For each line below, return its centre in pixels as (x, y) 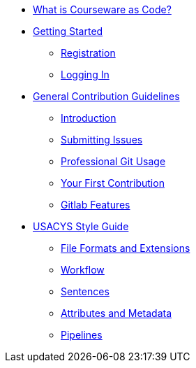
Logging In (85, 75)
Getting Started (68, 31)
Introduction (89, 118)
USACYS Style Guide (81, 226)
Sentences (85, 291)
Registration (88, 53)
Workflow (83, 270)
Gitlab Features (96, 205)
